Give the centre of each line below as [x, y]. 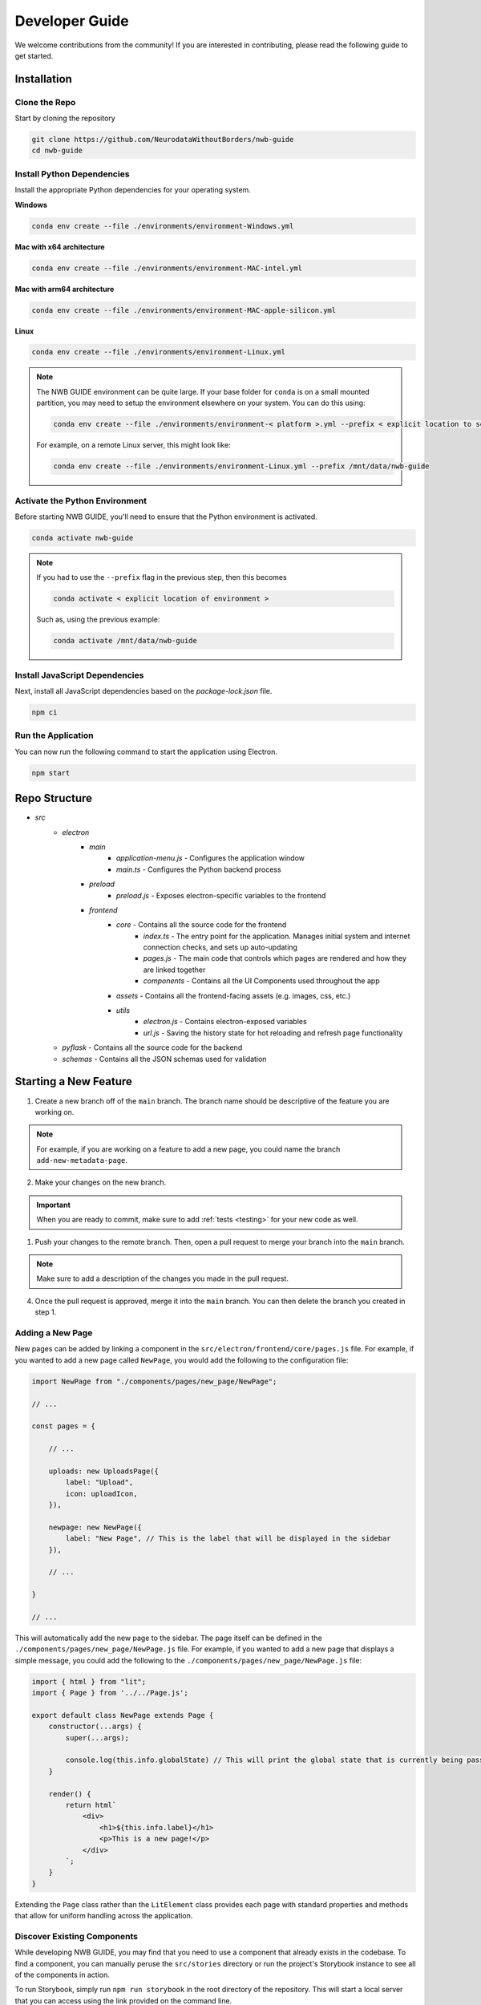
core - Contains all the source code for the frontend [202, 925]
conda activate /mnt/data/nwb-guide [125, 641]
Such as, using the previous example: [98, 620]
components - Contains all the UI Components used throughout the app [261, 981]
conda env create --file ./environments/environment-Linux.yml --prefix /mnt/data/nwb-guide [241, 466]
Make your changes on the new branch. [101, 1182]
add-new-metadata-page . [82, 1160]
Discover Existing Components [76, 1936]
